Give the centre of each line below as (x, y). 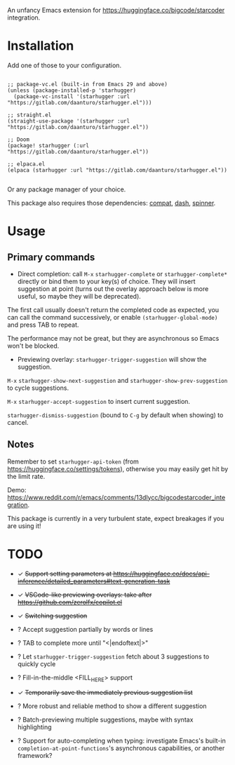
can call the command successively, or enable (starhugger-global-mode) (113, 317)
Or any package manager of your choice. (67, 189)
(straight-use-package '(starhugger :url (69, 121)
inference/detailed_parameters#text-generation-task (94, 581)
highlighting (34, 727)
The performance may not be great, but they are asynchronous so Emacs (113, 338)
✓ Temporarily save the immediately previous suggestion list (105, 693)
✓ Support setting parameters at (65, 574)
